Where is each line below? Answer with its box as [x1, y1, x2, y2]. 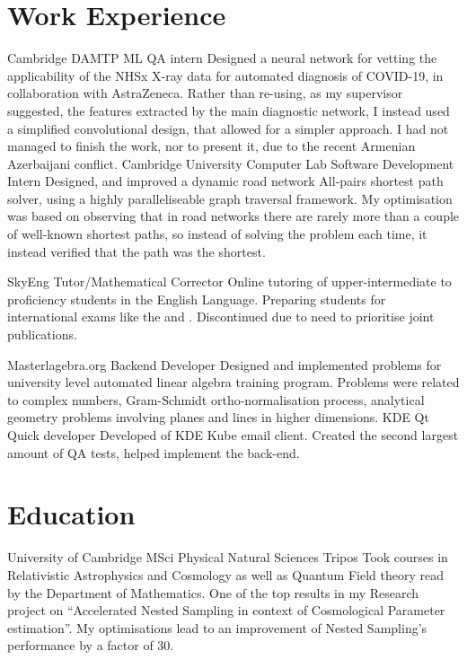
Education [7, 496, 136, 532]
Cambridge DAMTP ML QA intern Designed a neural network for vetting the [7, 48, 437, 67]
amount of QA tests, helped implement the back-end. [7, 443, 300, 462]
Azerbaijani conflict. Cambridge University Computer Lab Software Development [7, 154, 454, 172]
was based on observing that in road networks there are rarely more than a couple [7, 207, 460, 225]
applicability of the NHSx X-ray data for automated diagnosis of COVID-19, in [7, 66, 444, 84]
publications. [7, 325, 77, 344]
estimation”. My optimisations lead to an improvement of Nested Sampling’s [7, 618, 427, 637]
